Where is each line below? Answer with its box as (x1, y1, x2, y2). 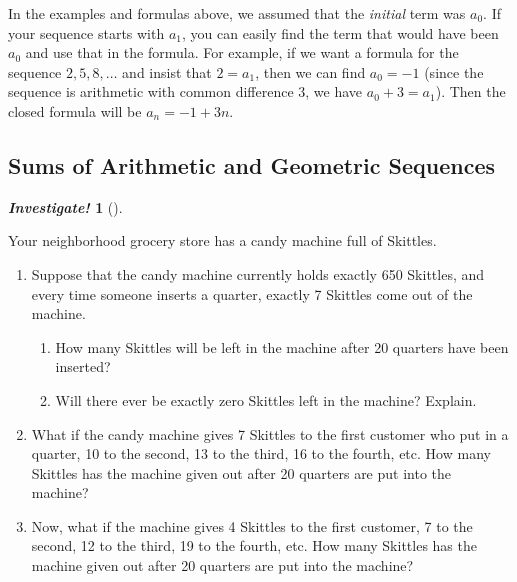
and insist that (122, 61, 212, 82)
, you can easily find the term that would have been (182, 22, 499, 43)
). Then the (435, 81, 506, 102)
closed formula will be (8, 100, 142, 121)
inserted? (55, 356, 111, 377)
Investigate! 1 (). (8, 196, 123, 217)
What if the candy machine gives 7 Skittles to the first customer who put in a (31, 423, 509, 444)
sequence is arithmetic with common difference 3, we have (8, 81, 363, 102)
